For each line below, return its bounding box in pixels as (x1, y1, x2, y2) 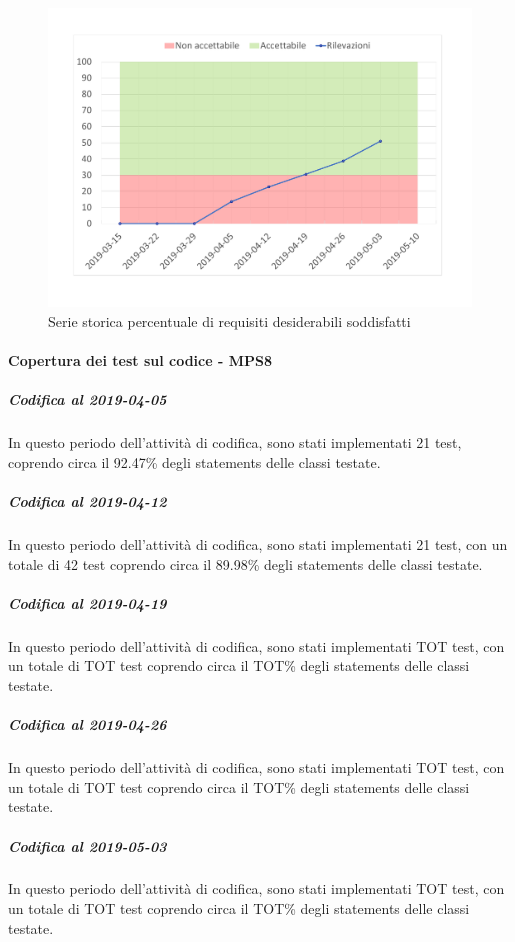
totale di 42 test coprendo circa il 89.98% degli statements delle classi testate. (8, 553, 483, 574)
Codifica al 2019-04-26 (8, 714, 167, 735)
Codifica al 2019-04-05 (8, 389, 167, 410)
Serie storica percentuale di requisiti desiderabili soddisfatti (48, 310, 411, 331)
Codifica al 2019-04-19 (8, 592, 167, 613)
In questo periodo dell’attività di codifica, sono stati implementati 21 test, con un (8, 534, 508, 555)
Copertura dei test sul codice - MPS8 (8, 350, 272, 371)
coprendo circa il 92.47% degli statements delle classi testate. (8, 451, 381, 472)
